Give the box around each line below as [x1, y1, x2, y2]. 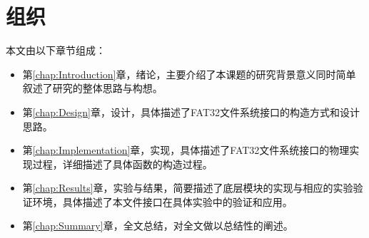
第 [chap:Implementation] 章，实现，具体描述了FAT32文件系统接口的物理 [22, 143, 350, 157]
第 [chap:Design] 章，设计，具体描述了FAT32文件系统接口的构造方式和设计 [22, 104, 360, 119]
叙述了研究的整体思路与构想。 [22, 81, 163, 95]
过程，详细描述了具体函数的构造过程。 [32, 156, 213, 171]
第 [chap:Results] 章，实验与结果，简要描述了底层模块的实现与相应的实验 [22, 180, 353, 195]
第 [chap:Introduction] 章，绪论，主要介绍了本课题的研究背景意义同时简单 [22, 66, 356, 81]
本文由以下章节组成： [6, 43, 106, 58]
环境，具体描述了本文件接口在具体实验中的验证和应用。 [32, 194, 293, 209]
